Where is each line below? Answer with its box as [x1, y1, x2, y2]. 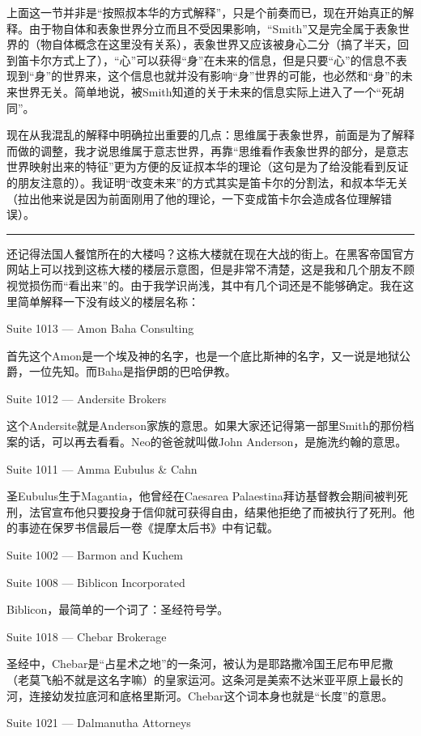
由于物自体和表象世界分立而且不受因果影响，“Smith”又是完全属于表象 [28, 19, 398, 36]
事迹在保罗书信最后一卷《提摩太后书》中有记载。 [17, 519, 279, 536]
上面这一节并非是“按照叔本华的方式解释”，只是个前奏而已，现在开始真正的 [6, 4, 403, 20]
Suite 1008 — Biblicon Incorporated [6, 573, 185, 590]
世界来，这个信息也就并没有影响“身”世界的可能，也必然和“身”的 [62, 67, 402, 84]
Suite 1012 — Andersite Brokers [6, 389, 167, 406]
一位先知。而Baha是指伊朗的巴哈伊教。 [28, 363, 236, 380]
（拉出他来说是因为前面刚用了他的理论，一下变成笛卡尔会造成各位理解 [6, 189, 381, 206]
